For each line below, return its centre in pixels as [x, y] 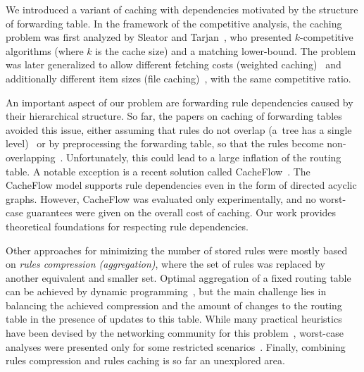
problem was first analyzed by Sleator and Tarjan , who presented [149, 37]
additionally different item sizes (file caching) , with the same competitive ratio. [178, 78]
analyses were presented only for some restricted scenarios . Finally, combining [176, 346]
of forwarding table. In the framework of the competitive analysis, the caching [174, 23]
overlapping [31, 157]
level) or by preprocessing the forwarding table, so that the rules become [165, 143]
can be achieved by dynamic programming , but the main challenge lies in [166, 291]
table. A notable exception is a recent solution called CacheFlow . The [158, 171]
